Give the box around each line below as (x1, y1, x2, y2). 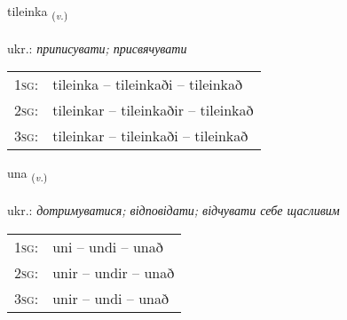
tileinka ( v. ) (7, 2, 68, 22)
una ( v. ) (7, 164, 48, 185)
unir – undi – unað (52, 287, 169, 308)
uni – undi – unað (52, 236, 163, 257)
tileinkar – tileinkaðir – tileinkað (52, 100, 254, 121)
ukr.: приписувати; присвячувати (7, 38, 187, 57)
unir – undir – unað (52, 261, 175, 283)
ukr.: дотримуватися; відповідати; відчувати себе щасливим (7, 201, 340, 220)
